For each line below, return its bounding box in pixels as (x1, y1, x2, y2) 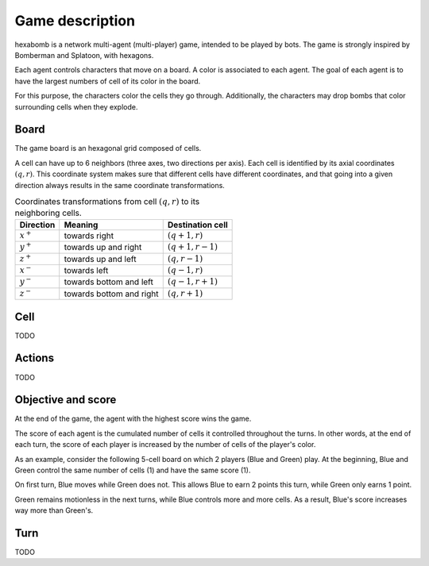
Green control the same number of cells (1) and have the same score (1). (14, 465, 251, 475)
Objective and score (14, 393, 117, 406)
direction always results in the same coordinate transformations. (14, 180, 226, 190)
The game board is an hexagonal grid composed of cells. (14, 144, 202, 153)
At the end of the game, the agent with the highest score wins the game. (14, 414, 252, 424)
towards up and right (64, 242, 142, 253)
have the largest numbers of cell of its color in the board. (14, 76, 201, 86)
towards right (64, 230, 114, 241)
